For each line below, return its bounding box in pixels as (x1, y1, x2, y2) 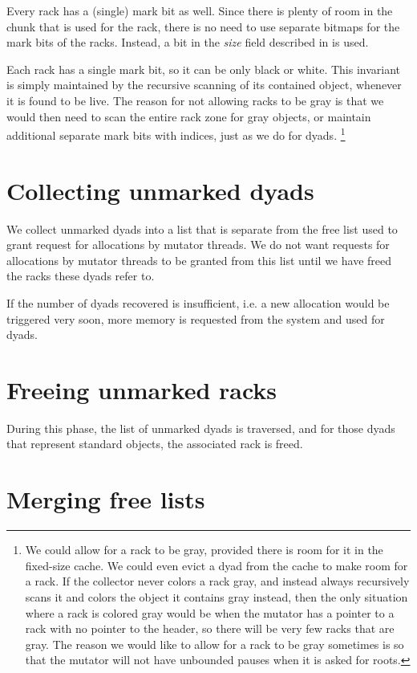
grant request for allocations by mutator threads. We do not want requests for (6, 236, 390, 253)
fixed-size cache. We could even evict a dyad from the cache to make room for (25, 557, 408, 573)
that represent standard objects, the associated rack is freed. (6, 435, 303, 452)
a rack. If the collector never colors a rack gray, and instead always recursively (25, 573, 410, 589)
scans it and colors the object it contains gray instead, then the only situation (25, 588, 408, 605)
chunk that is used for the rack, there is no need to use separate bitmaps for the (6, 18, 400, 35)
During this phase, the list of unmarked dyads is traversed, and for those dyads (6, 419, 395, 436)
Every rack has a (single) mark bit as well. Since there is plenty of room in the (6, 2, 393, 18)
